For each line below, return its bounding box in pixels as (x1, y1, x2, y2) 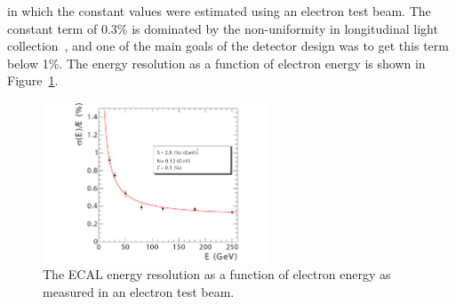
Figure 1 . (7, 71, 59, 90)
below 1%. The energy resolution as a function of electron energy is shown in (7, 53, 426, 72)
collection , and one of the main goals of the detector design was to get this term (7, 36, 449, 55)
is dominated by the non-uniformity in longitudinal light (132, 19, 438, 37)
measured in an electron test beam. (43, 282, 235, 300)
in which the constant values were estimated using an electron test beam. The (7, 2, 431, 20)
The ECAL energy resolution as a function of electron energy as (43, 265, 391, 284)
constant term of (7, 19, 98, 37)
